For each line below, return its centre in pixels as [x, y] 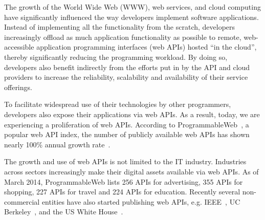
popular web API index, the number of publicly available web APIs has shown [127, 134]
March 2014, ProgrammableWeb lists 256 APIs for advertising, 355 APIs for [124, 181]
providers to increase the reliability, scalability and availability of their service [126, 77]
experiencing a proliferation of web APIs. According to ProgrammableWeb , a [127, 124]
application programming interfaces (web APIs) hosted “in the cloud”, [147, 47]
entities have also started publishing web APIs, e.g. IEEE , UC [141, 201]
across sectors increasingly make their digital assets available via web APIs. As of [131, 171]
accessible [19, 47]
